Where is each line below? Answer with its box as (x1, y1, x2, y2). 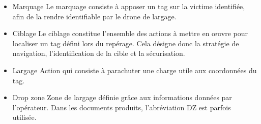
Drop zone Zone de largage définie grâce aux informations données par (12, 92, 232, 103)
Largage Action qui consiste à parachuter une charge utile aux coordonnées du (12, 65, 257, 75)
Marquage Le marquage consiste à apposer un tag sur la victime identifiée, (12, 1, 245, 11)
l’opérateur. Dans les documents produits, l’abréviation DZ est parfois (12, 102, 231, 112)
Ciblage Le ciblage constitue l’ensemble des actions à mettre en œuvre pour (12, 28, 248, 39)
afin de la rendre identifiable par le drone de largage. (12, 11, 177, 21)
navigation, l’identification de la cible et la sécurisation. (12, 48, 185, 58)
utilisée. (12, 112, 37, 122)
